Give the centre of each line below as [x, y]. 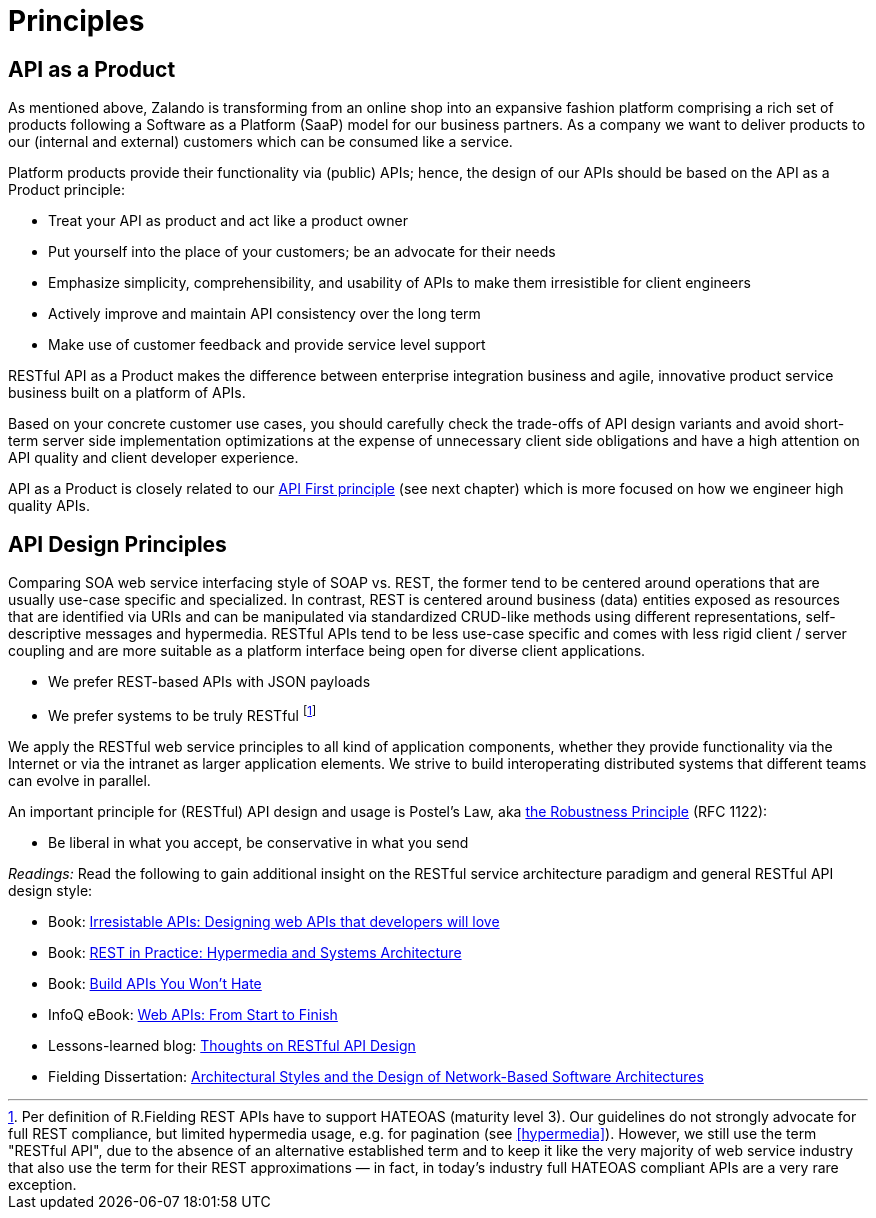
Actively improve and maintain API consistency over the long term [264, 314]
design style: [50, 890]
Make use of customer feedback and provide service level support [267, 345]
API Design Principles [117, 544]
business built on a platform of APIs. [127, 393]
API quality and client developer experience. [153, 458]
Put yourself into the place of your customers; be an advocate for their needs [302, 252]
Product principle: [66, 190]
